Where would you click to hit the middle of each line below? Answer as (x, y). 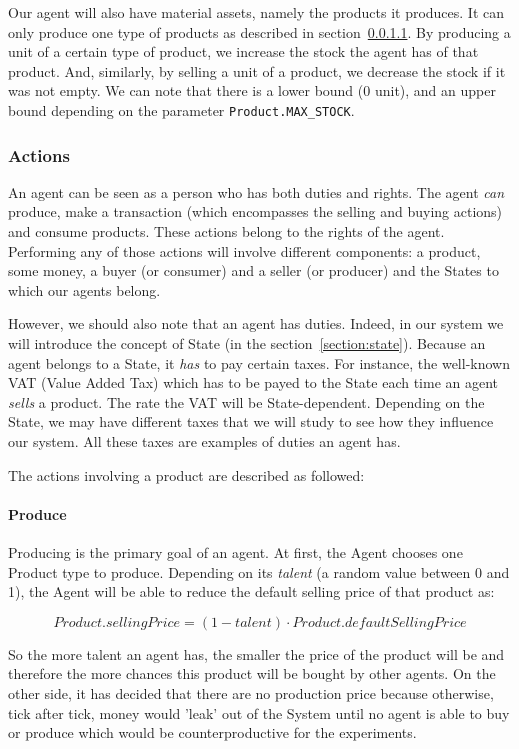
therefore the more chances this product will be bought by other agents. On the (252, 673)
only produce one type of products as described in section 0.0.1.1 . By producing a (259, 31)
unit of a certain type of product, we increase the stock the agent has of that (243, 51)
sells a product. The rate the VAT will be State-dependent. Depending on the (246, 401)
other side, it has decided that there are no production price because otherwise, (251, 692)
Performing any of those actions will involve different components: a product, (244, 250)
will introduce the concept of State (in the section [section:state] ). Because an (247, 343)
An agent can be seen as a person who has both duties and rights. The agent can (256, 191)
